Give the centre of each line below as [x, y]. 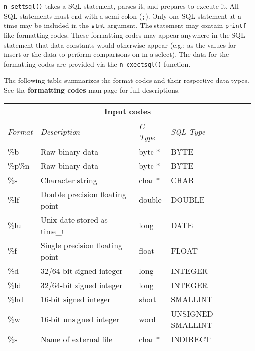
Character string [69, 180]
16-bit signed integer [76, 299]
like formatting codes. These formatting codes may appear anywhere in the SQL [125, 35]
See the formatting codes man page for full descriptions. [92, 90]
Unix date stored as [74, 219]
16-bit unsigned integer [80, 319]
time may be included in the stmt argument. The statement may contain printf [125, 25]
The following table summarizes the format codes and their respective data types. [127, 80]
